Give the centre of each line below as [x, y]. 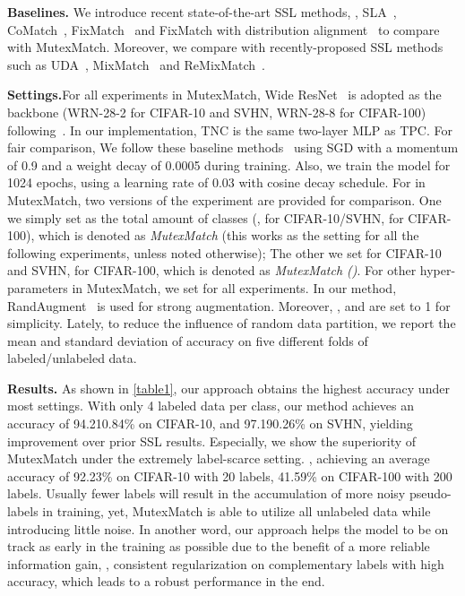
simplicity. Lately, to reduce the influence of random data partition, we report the [232, 323]
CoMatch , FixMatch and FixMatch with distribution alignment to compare [224, 29]
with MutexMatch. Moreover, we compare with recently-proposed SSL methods [225, 47]
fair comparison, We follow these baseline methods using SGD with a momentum [233, 147]
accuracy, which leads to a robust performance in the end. [166, 581]
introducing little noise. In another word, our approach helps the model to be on [228, 528]
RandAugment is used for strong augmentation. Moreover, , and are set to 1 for [229, 305]
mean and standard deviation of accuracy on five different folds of [188, 340]
